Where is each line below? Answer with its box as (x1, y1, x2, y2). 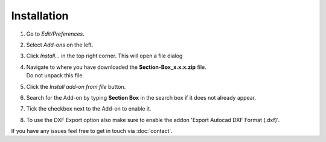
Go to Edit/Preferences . (26, 30, 85, 37)
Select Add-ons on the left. (26, 41, 94, 48)
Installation (11, 9, 69, 22)
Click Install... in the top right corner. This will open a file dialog (26, 52, 183, 60)
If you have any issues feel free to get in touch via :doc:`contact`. (11, 127, 173, 135)
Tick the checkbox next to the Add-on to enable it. (26, 105, 152, 112)
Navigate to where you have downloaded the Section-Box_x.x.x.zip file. (26, 63, 206, 71)
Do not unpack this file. (26, 72, 85, 79)
